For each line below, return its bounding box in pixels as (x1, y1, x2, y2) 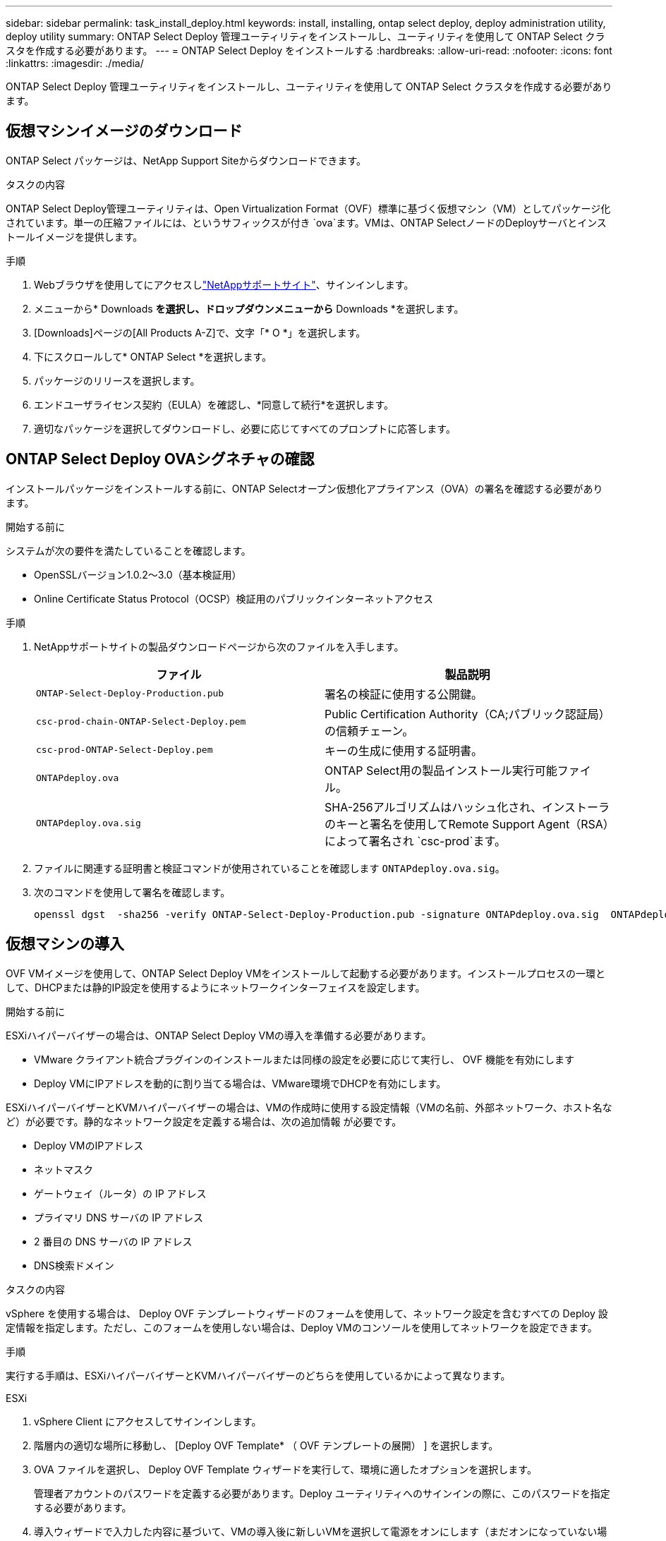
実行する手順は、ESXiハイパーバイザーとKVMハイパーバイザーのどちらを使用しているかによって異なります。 (6, 1369, 511, 1382)
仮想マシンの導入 (6, 935, 124, 953)
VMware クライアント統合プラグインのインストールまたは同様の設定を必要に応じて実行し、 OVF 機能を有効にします (34, 1053, 574, 1065)
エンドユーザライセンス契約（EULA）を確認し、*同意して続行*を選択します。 (34, 398, 394, 411)
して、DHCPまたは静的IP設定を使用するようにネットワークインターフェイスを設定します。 (6, 981, 425, 993)
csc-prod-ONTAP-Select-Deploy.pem (36, 744, 213, 756)
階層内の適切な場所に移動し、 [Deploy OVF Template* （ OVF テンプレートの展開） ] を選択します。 (34, 1439, 499, 1451)
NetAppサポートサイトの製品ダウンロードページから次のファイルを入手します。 (34, 640, 404, 653)
